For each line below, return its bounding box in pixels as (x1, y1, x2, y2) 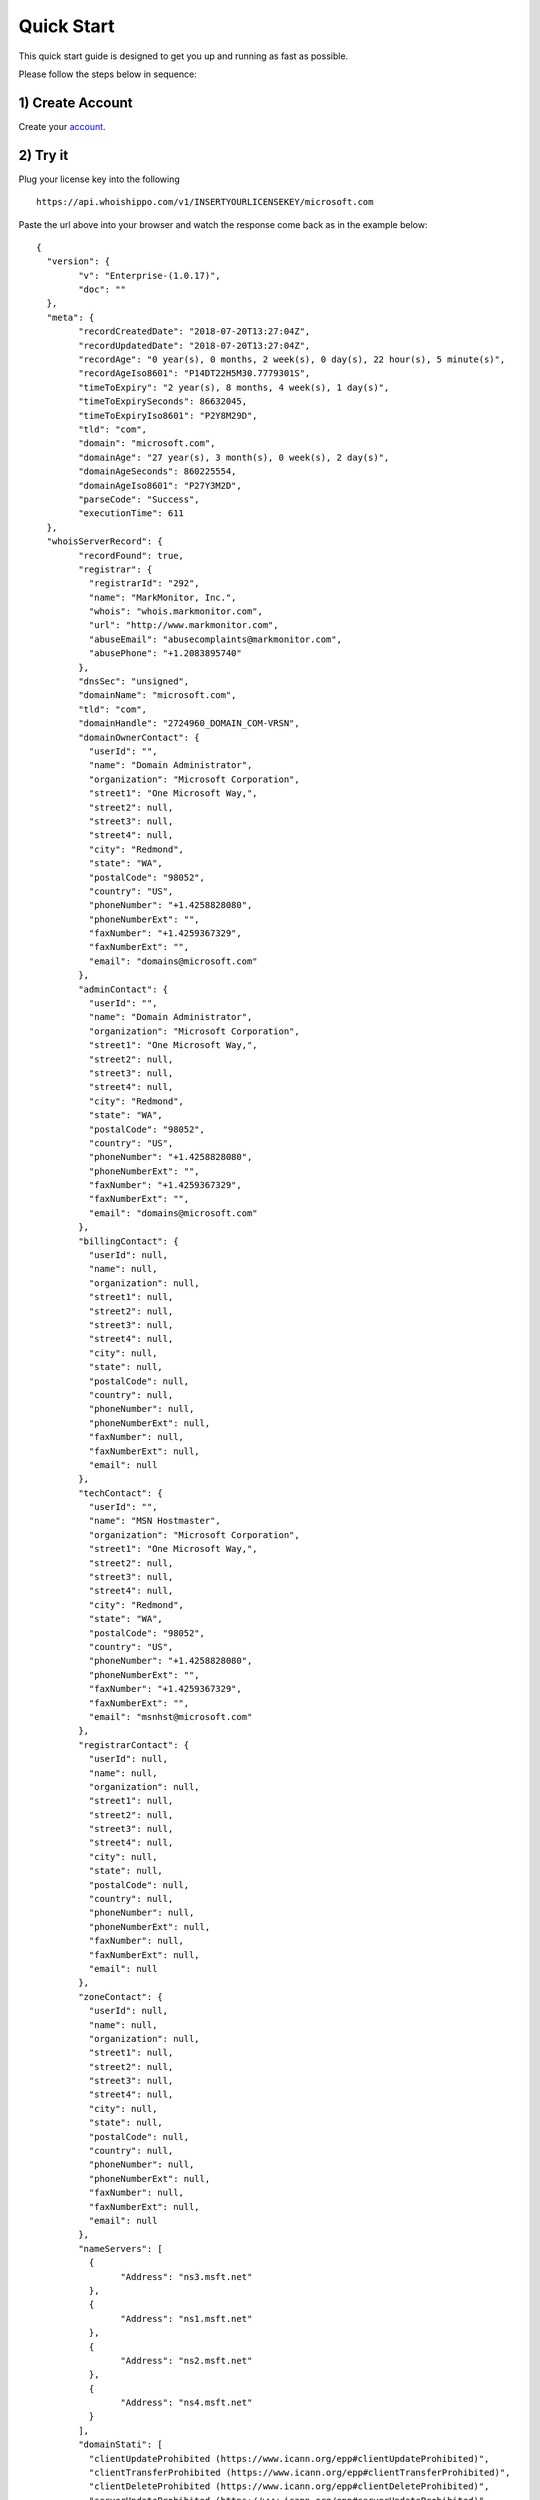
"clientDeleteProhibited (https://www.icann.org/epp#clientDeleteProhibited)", (88, 2481, 490, 2492)
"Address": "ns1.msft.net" (120, 2313, 253, 2324)
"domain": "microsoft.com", (78, 438, 216, 449)
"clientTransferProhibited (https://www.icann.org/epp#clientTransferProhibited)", (88, 2467, 511, 2479)
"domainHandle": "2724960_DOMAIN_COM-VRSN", (78, 718, 300, 729)
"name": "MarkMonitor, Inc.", (88, 591, 237, 603)
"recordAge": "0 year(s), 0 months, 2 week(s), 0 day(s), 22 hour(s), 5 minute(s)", (78, 354, 506, 365)
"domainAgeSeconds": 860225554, (78, 466, 237, 477)
